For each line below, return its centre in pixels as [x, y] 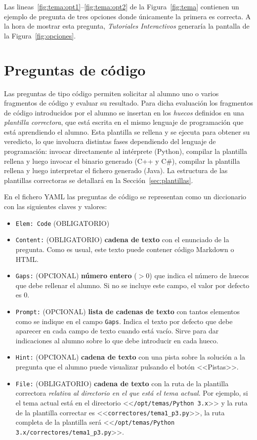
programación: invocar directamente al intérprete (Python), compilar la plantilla [126, 151]
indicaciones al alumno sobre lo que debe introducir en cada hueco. [117, 340]
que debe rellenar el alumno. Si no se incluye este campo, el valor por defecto [132, 285]
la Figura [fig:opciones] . [40, 35]
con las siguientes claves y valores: [56, 206]
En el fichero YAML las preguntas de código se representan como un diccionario [125, 197]
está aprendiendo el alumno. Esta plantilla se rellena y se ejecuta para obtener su [127, 131]
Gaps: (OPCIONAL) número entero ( [76, 275]
